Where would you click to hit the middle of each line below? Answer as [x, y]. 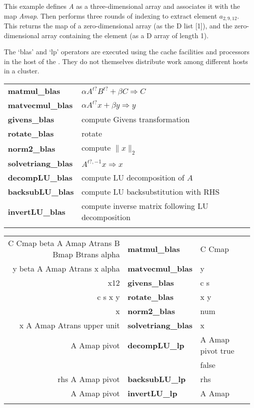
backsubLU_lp [157, 379]
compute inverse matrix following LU [145, 206]
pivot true [217, 351]
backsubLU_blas [41, 192]
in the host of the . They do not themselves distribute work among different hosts [126, 61]
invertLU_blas [37, 211]
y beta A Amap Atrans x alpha [66, 269]
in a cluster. [22, 71]
